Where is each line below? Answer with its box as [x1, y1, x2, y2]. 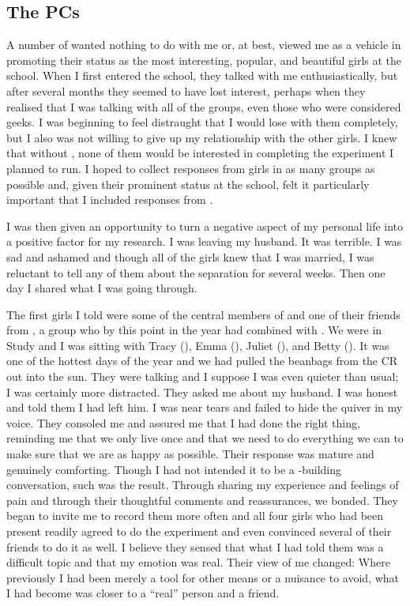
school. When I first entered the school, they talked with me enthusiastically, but [6, 67, 398, 84]
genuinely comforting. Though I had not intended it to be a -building [6, 461, 341, 477]
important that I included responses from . [6, 191, 213, 208]
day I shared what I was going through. [6, 280, 197, 296]
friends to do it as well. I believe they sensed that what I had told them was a [6, 538, 384, 555]
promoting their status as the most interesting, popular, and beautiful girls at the [6, 51, 402, 68]
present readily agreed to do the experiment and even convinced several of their [6, 523, 392, 540]
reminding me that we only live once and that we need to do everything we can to [6, 430, 404, 446]
